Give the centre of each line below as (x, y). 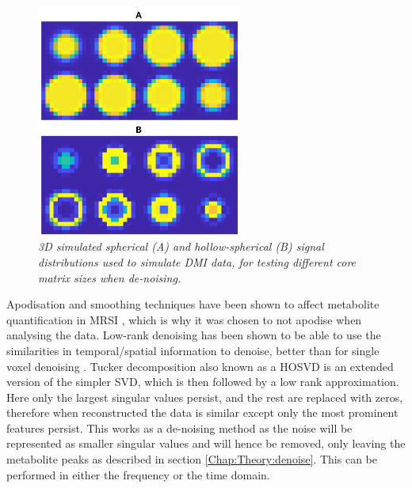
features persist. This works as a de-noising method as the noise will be (179, 427)
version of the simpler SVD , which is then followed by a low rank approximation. (203, 382)
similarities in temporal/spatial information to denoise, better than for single (193, 350)
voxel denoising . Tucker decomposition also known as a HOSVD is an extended (200, 366)
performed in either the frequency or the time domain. (138, 474)
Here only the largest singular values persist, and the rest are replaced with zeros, (205, 397)
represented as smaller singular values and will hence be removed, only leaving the (206, 443)
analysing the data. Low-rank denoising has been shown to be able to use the (194, 335)
